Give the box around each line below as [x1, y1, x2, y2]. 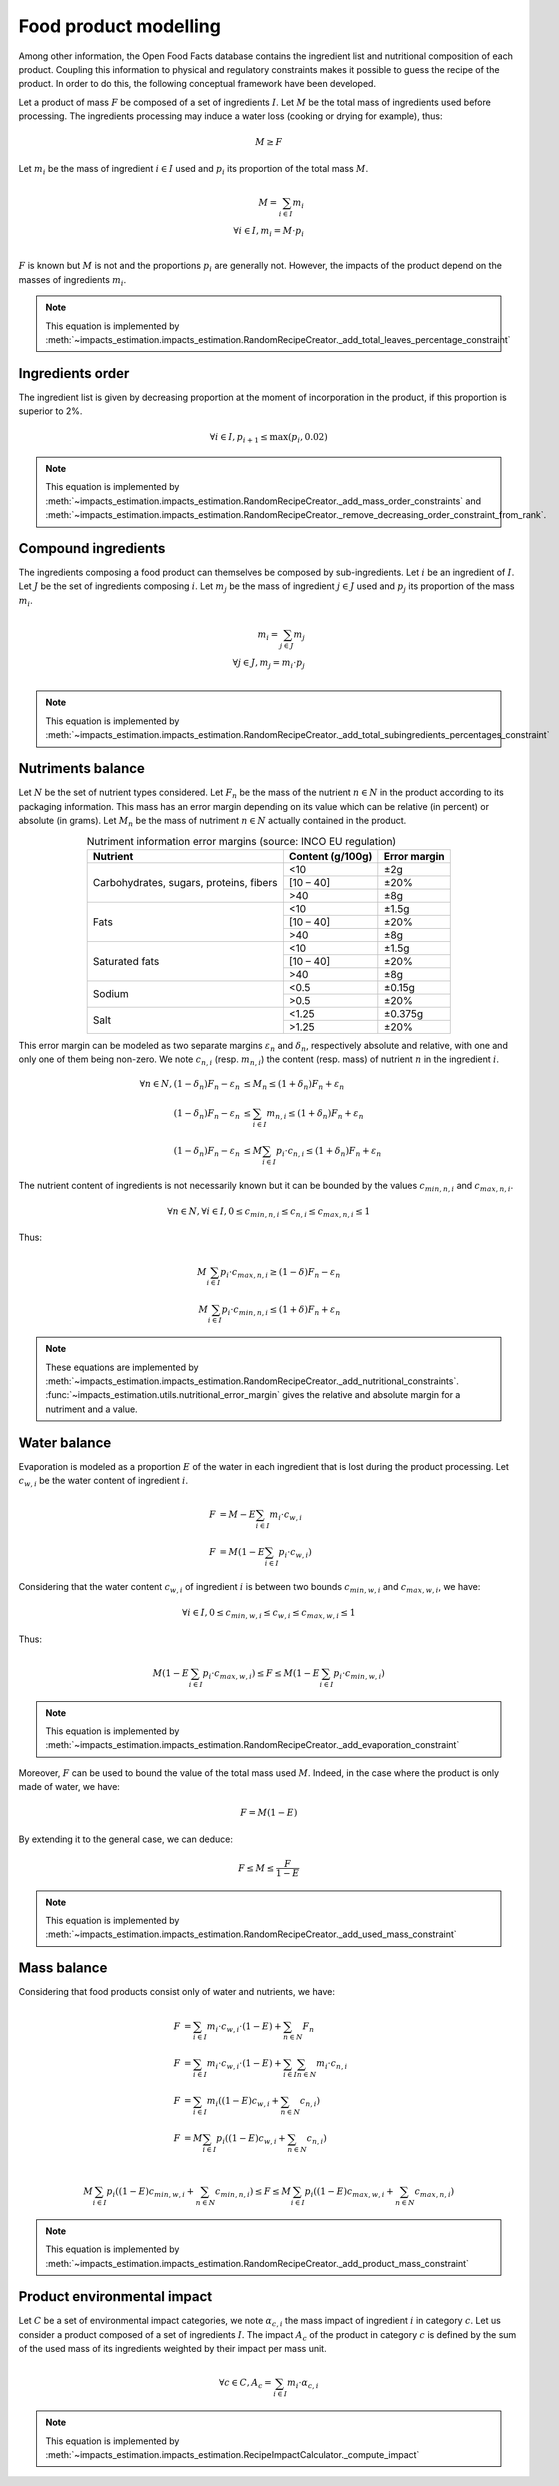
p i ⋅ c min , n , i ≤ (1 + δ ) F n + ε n [221, 1303, 341, 1317]
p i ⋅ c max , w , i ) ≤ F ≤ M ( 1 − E [202, 1667, 320, 1681]
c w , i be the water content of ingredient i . [18, 1475, 189, 1489]
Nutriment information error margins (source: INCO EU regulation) [86, 834, 397, 848]
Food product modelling [18, 15, 222, 37]
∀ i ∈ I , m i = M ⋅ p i [233, 225, 305, 239]
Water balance [18, 1434, 112, 1451]
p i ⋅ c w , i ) [278, 1546, 312, 1560]
